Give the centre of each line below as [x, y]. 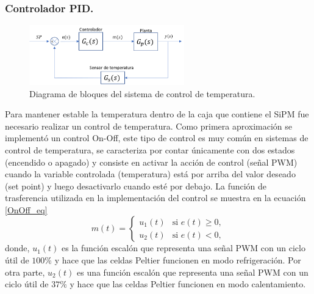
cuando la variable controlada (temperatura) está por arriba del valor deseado [150, 174]
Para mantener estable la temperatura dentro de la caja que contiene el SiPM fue [157, 114]
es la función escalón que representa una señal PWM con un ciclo [184, 248]
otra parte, [25, 272]
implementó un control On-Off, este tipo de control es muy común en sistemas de [157, 138]
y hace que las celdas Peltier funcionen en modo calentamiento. [188, 284]
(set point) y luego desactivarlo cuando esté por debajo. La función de [136, 186]
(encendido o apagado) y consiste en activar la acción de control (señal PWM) [151, 162]
